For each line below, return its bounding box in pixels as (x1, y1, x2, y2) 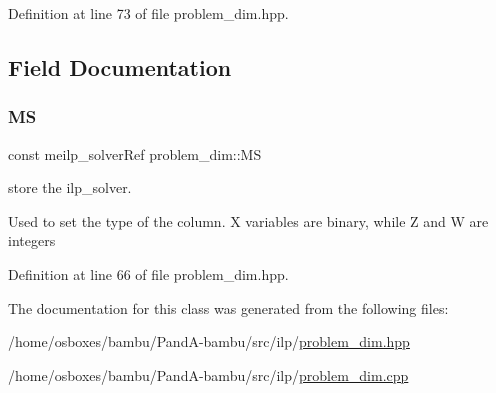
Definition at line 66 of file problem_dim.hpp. (8, 263, 289, 284)
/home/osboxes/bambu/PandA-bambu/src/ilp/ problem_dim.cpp (8, 364, 409, 385)
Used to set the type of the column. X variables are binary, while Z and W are (8, 210, 489, 231)
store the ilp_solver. (8, 177, 132, 198)
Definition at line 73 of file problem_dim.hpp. (8, 3, 289, 23)
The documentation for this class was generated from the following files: (8, 297, 449, 318)
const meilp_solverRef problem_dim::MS (8, 143, 262, 164)
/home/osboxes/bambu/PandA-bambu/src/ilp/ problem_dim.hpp (8, 331, 410, 352)
